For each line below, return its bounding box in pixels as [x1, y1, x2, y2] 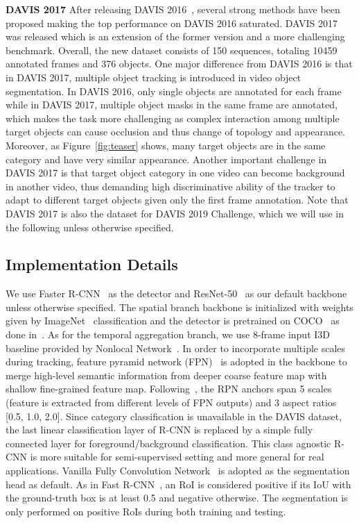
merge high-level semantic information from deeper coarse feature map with [6, 367, 327, 382]
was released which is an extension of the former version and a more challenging [6, 29, 345, 44]
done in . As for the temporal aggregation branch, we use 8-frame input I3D [6, 327, 330, 342]
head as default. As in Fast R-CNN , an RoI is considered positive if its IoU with [6, 476, 351, 491]
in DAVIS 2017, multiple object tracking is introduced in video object [6, 69, 301, 84]
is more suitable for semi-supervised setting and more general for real [30, 449, 324, 464]
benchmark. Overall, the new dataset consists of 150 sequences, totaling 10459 [6, 42, 338, 57]
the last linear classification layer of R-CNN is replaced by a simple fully [6, 422, 313, 437]
